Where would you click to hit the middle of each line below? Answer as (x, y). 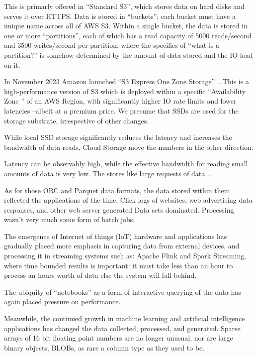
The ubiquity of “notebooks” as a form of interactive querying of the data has (123, 292)
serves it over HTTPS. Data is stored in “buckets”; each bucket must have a (120, 16)
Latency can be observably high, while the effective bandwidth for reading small (126, 164)
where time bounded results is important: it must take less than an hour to (119, 265)
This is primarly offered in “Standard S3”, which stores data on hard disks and (124, 6)
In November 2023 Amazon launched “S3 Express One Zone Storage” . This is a (127, 81)
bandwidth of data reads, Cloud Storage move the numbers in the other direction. (129, 147)
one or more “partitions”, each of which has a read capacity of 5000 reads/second (128, 35)
